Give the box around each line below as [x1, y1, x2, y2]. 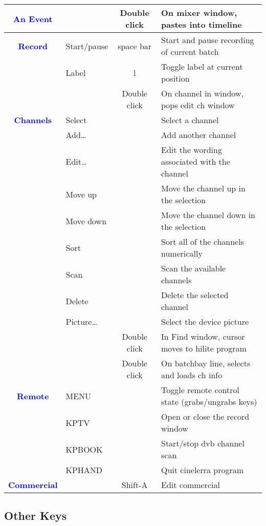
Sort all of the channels [161, 236, 244, 247]
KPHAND [65, 464, 103, 476]
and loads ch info [161, 369, 223, 381]
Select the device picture [161, 316, 249, 327]
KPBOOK [65, 443, 103, 455]
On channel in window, [161, 87, 243, 99]
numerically [161, 247, 203, 259]
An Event [13, 12, 53, 25]
